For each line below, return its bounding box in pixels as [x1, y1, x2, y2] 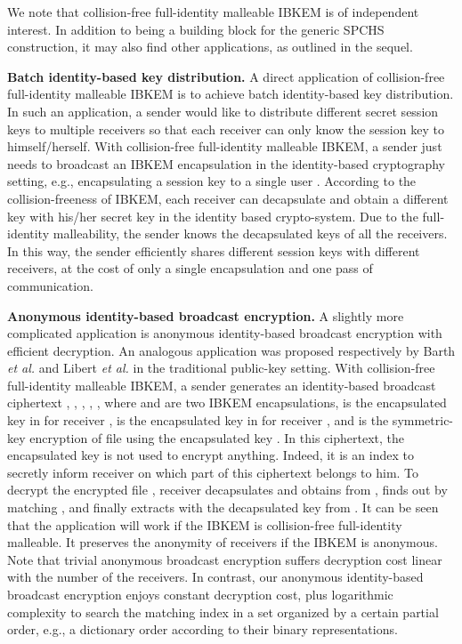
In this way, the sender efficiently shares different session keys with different [7, 241, 420, 260]
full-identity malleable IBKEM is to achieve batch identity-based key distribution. [7, 85, 454, 103]
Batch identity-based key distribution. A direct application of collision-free [7, 67, 445, 85]
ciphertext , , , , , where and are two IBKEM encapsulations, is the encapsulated [7, 393, 447, 412]
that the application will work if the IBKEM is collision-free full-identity [7, 515, 402, 534]
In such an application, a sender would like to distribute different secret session [7, 101, 439, 120]
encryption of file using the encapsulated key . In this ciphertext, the [29, 428, 404, 447]
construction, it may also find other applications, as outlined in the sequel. [7, 37, 413, 56]
